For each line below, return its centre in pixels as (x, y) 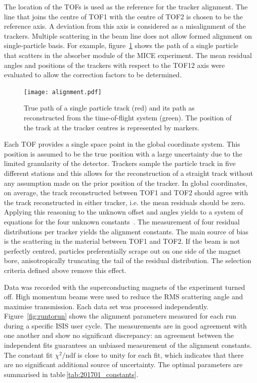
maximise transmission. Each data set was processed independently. (106, 306)
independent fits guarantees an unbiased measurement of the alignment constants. (128, 345)
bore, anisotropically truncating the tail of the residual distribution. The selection (128, 260)
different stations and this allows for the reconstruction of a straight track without (128, 173)
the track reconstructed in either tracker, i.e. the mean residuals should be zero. (125, 202)
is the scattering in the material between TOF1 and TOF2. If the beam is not (122, 241)
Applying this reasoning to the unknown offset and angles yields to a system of (124, 212)
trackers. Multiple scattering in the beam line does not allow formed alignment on (128, 35)
